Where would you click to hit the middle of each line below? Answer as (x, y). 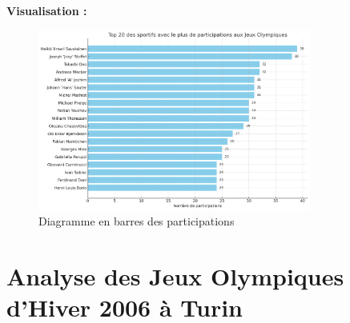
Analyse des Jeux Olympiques (175, 275)
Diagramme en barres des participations (137, 221)
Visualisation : (47, 10)
